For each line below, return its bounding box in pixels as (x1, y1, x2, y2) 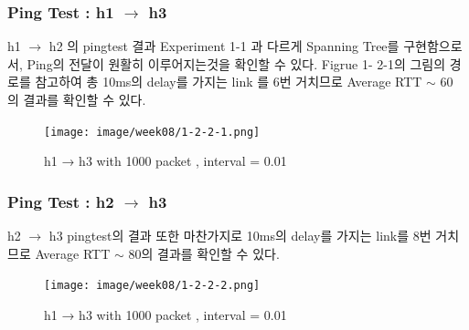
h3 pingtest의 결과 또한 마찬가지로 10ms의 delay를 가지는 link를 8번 (48, 226, 432, 245)
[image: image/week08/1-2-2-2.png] (44, 279, 261, 293)
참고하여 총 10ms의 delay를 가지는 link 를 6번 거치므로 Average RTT (35, 72, 422, 91)
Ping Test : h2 (7, 190, 114, 212)
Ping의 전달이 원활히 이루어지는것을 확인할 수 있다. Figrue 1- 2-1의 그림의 (27, 54, 446, 73)
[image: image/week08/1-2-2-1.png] (44, 125, 261, 139)
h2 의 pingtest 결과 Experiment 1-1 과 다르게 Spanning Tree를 (48, 36, 400, 56)
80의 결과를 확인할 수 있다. (128, 243, 280, 263)
